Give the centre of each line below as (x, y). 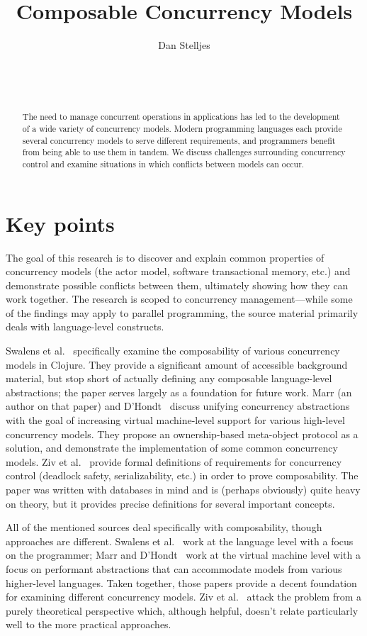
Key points (60, 223)
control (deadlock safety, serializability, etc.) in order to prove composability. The (182, 475)
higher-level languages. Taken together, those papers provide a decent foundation (181, 582)
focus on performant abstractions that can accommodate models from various (174, 568)
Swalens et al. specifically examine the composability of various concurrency (173, 351)
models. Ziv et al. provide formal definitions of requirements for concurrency (174, 461)
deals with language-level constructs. (85, 327)
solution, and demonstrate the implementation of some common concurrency (172, 448)
